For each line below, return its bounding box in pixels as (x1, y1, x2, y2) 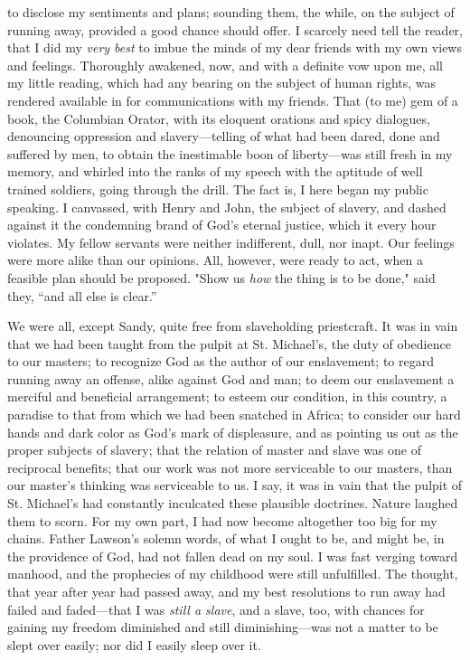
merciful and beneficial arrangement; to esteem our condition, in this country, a (7, 387, 447, 406)
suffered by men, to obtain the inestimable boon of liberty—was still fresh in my (7, 144, 453, 163)
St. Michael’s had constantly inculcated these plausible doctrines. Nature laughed (7, 494, 458, 513)
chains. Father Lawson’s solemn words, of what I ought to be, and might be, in (7, 529, 445, 548)
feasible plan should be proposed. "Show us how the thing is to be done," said (7, 268, 436, 287)
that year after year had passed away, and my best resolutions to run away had (7, 582, 446, 600)
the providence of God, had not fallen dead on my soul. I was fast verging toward (7, 546, 458, 565)
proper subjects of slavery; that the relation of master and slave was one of (7, 440, 421, 459)
